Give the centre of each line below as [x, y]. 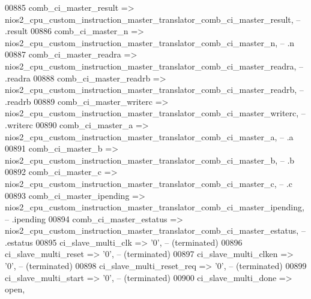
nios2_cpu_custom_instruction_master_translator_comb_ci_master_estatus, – [155, 230]
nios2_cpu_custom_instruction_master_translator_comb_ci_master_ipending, [155, 207]
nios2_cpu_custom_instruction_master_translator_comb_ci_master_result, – [153, 19]
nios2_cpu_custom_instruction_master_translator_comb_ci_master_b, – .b [150, 160]
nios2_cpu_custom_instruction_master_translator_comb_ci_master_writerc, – [155, 113]
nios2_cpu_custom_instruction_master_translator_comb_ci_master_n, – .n [150, 42]
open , [15, 289]
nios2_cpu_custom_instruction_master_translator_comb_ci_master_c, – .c [149, 183]
